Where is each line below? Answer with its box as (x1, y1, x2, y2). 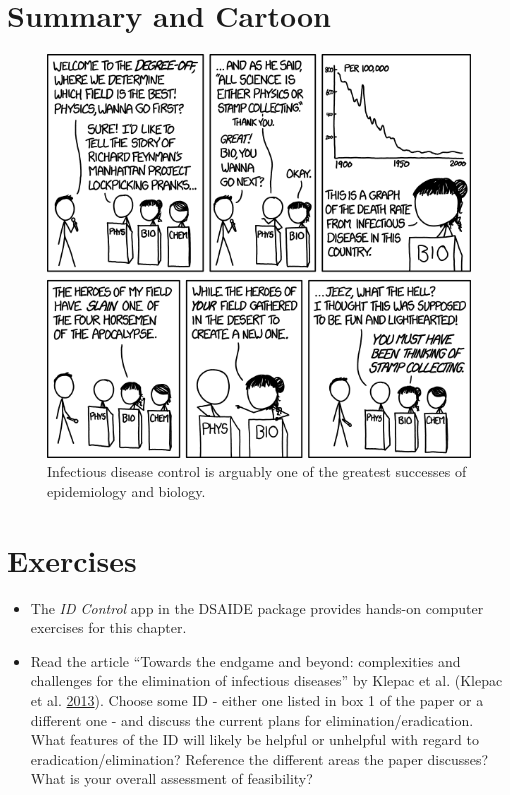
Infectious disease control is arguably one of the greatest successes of (47, 461, 467, 482)
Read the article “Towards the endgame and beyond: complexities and (30, 650, 461, 671)
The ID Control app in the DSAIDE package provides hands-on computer (30, 597, 484, 618)
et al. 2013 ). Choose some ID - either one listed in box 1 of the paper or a (30, 689, 484, 710)
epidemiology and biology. (47, 480, 206, 501)
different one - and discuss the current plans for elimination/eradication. (30, 709, 474, 730)
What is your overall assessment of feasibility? (30, 768, 313, 789)
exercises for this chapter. (30, 617, 187, 638)
